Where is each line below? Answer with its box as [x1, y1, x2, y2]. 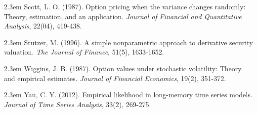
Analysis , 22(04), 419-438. [4, 21, 82, 31]
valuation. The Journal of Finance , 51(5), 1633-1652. [4, 47, 164, 57]
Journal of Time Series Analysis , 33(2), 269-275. [4, 99, 151, 109]
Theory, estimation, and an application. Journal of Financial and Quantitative [4, 11, 242, 21]
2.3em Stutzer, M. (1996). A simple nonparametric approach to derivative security [4, 37, 253, 47]
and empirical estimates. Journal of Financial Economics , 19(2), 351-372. [4, 73, 226, 83]
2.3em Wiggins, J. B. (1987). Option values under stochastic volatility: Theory [4, 63, 242, 73]
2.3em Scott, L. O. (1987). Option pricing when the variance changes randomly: [4, 1, 246, 11]
